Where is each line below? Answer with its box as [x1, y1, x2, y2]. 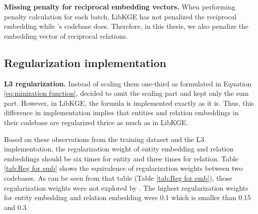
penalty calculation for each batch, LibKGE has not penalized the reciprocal [4, 11, 237, 21]
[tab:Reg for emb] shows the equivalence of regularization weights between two [4, 163, 243, 173]
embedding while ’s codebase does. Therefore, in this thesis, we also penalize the [4, 21, 249, 31]
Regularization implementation [4, 55, 167, 70]
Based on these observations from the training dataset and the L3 [4, 134, 204, 144]
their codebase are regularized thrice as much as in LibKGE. [4, 117, 188, 127]
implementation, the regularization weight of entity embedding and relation [4, 143, 234, 154]
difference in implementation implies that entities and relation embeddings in [4, 107, 239, 118]
